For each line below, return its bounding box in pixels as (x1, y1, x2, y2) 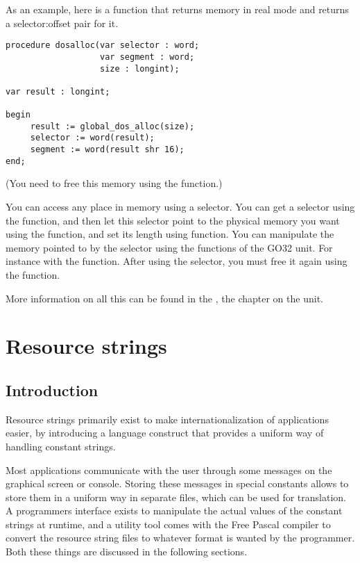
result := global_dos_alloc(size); (30, 121, 195, 131)
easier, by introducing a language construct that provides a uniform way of (6, 425, 324, 440)
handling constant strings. (6, 439, 116, 453)
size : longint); (100, 63, 180, 74)
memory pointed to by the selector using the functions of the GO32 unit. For (6, 240, 333, 254)
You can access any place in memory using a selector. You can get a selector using (6, 199, 355, 213)
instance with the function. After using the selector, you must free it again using (6, 254, 348, 268)
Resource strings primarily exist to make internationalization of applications (6, 411, 329, 426)
